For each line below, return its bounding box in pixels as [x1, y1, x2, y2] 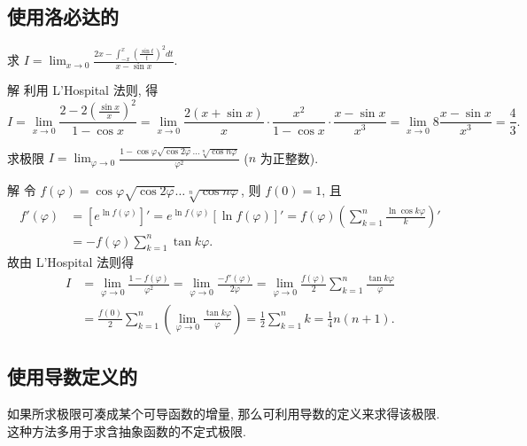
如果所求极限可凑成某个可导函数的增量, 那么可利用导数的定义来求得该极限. [7, 403, 440, 422]
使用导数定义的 [7, 363, 137, 390]
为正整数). [260, 148, 319, 167]
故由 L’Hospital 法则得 [7, 253, 134, 271]
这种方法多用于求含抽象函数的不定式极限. [7, 421, 246, 440]
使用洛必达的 [7, 3, 119, 30]
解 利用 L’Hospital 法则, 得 [7, 81, 159, 99]
